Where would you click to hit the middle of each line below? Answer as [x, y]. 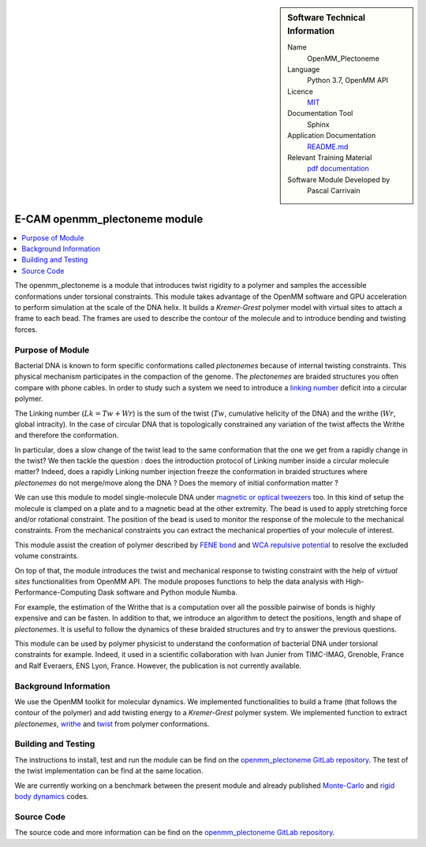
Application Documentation [332, 136]
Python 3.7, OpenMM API [348, 80]
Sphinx [319, 124]
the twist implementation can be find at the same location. [109, 771]
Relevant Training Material [330, 158]
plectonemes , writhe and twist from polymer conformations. [112, 724]
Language [304, 69]
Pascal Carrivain [334, 191]
